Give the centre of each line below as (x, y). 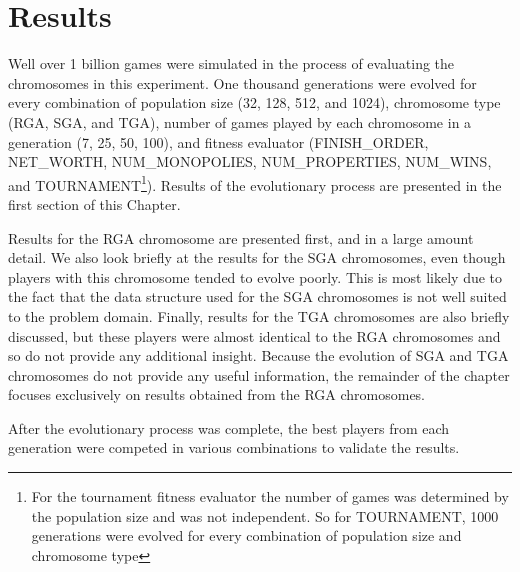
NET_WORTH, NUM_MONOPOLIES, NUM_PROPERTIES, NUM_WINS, (250, 161)
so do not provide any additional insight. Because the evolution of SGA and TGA (258, 355)
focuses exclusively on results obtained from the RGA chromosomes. (217, 394)
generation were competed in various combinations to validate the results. (234, 447)
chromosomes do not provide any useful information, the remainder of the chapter (259, 374)
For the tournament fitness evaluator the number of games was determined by (270, 496)
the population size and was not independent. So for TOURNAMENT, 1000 (265, 515)
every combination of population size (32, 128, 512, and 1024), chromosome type (254, 102)
